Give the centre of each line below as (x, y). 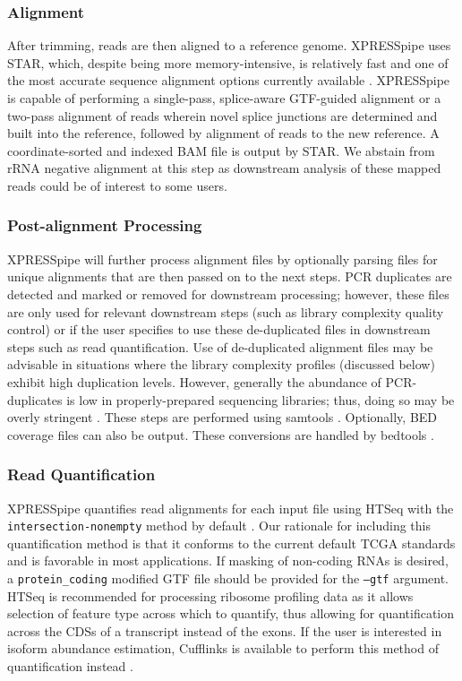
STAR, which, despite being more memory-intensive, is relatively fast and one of (228, 62)
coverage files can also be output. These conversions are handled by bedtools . (221, 434)
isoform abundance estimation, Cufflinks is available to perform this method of (223, 648)
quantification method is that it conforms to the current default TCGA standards (231, 543)
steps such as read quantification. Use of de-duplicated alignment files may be (220, 346)
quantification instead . (70, 666)
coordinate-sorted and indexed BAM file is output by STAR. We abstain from (221, 150)
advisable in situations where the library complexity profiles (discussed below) (221, 364)
